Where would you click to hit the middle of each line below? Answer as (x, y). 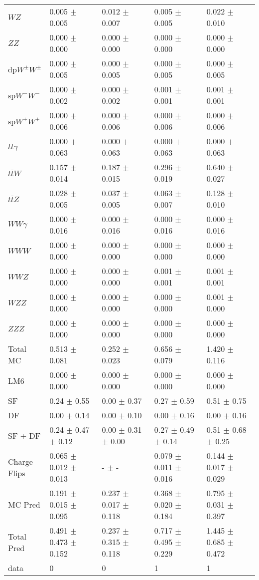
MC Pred (24, 504)
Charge (20, 461)
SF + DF (24, 435)
